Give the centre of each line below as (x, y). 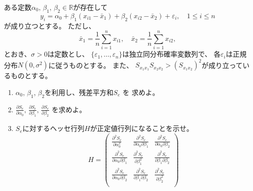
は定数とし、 (68, 54)
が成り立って (222, 65)
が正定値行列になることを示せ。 (142, 128)
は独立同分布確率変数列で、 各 (171, 54)
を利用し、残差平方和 (79, 92)
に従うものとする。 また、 (91, 65)
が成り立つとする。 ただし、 (50, 25)
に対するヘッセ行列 (53, 128)
